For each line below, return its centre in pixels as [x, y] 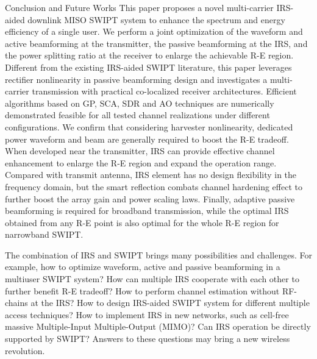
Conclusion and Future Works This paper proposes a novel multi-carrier [139, 7]
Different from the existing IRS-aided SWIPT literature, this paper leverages [148, 67]
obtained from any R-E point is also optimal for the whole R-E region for [142, 222]
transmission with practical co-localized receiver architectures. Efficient [164, 91]
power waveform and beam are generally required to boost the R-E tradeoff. [147, 139]
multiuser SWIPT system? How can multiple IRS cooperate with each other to [152, 279]
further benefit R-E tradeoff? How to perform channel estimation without [142, 290]
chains [16, 303]
